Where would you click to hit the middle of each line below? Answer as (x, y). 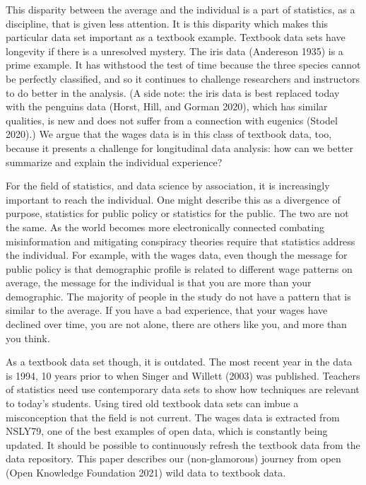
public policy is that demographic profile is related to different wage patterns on (179, 268)
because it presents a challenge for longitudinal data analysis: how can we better (180, 147)
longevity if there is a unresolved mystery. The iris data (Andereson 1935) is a (175, 51)
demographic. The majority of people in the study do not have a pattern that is (178, 296)
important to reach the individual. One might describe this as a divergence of (173, 199)
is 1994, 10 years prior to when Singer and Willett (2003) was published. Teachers (183, 375)
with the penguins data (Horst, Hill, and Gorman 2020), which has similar (167, 106)
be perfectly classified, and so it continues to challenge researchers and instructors (183, 78)
